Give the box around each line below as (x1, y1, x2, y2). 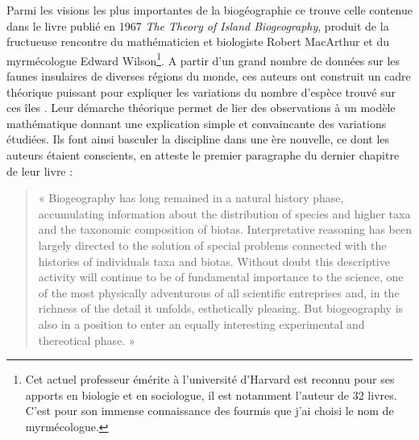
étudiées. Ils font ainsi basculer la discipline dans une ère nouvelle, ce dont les (6, 131, 390, 147)
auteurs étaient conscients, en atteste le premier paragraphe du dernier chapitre (6, 147, 400, 163)
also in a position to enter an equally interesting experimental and (38, 315, 365, 332)
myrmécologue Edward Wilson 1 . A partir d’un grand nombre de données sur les (6, 49, 400, 68)
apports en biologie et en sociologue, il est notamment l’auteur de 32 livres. (25, 386, 397, 403)
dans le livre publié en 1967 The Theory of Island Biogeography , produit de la (6, 17, 389, 34)
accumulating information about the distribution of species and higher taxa (38, 205, 411, 222)
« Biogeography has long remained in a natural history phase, (38, 189, 344, 206)
